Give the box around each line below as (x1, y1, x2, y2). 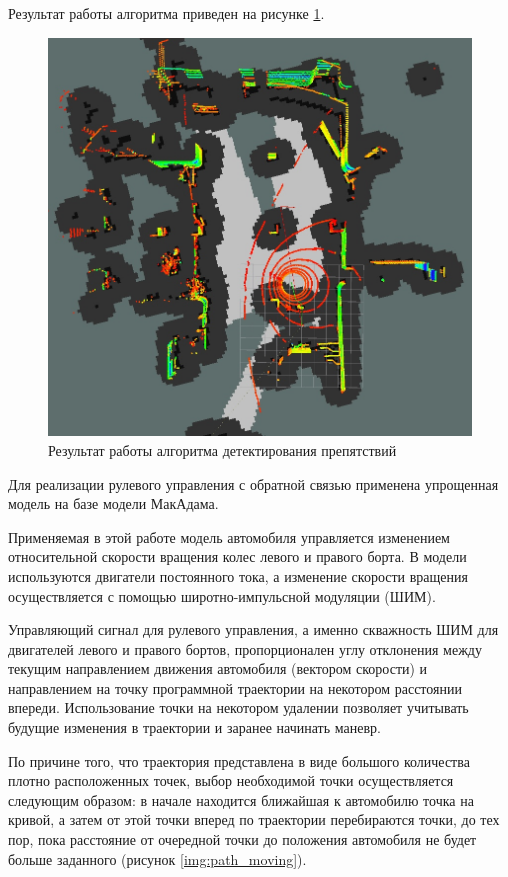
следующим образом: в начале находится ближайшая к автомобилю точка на (8, 789, 474, 810)
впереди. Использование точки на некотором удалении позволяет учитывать (8, 697, 469, 718)
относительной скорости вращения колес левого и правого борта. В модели (8, 546, 467, 567)
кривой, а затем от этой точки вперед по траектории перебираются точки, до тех (8, 809, 500, 830)
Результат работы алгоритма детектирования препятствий (48, 439, 397, 460)
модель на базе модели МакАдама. (8, 493, 219, 514)
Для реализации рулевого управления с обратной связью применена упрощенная (8, 473, 499, 494)
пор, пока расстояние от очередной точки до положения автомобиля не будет (8, 829, 477, 850)
